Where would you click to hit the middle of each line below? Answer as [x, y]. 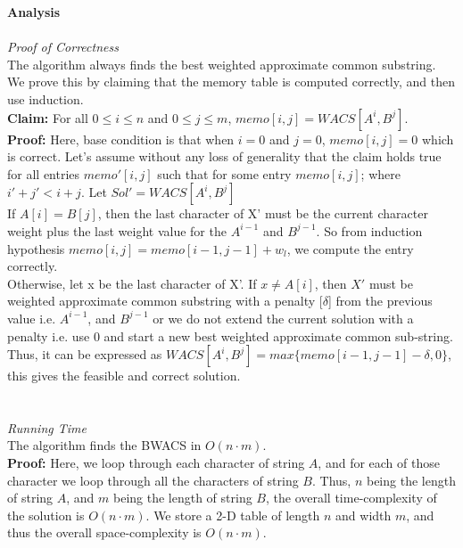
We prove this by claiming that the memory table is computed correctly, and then [231, 82]
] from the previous [380, 301]
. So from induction [369, 230]
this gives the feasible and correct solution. [124, 376]
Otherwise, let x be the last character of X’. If [132, 283]
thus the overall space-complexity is [104, 532]
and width [364, 515]
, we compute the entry [350, 248]
